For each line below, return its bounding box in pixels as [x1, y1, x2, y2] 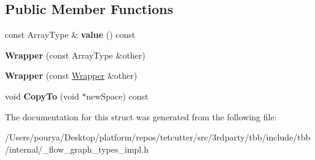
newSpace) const [86, 89, 149, 102]
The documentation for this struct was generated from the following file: [5, 110, 277, 123]
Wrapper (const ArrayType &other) [5, 48, 146, 61]
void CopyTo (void [5, 89, 79, 102]
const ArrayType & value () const [5, 28, 136, 41]
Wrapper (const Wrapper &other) [5, 69, 138, 82]
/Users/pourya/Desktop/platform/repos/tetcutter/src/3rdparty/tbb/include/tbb [5, 131, 311, 144]
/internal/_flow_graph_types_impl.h [5, 142, 149, 155]
